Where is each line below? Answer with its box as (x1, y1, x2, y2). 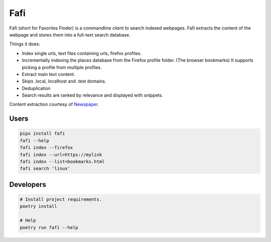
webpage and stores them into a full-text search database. (9, 31, 130, 37)
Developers (9, 180, 46, 188)
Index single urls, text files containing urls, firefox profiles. (22, 50, 142, 56)
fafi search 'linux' (20, 165, 70, 171)
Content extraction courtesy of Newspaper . (9, 101, 99, 107)
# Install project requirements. (20, 196, 102, 202)
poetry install (20, 203, 57, 209)
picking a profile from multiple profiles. (22, 64, 102, 70)
